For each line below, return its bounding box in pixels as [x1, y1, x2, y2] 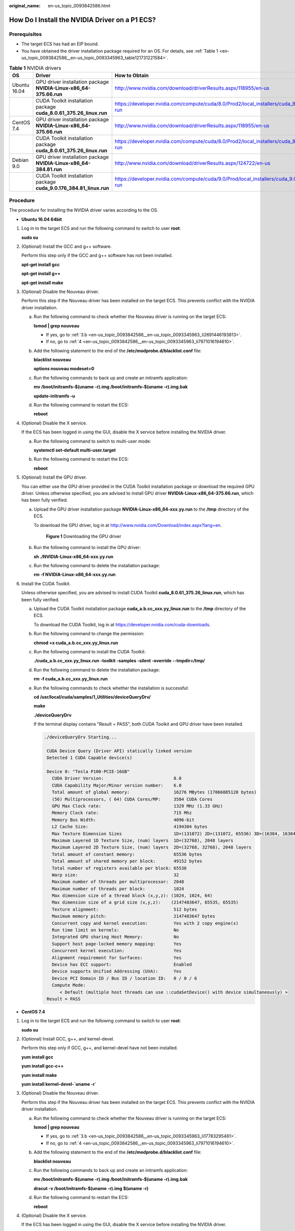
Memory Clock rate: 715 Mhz [52, 810, 192, 816]
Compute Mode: [52, 982, 86, 988]
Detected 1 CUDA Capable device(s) [47, 755, 133, 761]
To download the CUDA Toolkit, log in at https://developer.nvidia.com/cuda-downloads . [33, 621, 211, 627]
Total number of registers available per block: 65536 [52, 865, 187, 871]
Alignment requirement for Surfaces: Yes [52, 955, 182, 960]
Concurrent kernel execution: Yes [52, 948, 182, 954]
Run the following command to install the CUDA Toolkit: [33, 648, 146, 654]
